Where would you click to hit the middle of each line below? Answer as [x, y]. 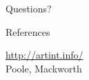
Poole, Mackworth [44, 68]
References [28, 31]
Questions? [29, 8]
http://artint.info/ [44, 55]
